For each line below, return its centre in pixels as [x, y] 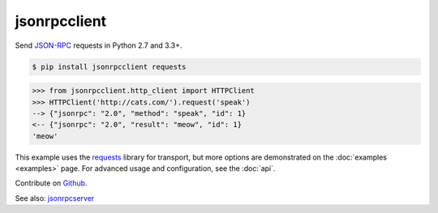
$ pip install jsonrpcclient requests [109, 66]
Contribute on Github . [51, 183]
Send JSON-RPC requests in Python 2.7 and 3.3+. [99, 45]
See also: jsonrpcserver [55, 198]
